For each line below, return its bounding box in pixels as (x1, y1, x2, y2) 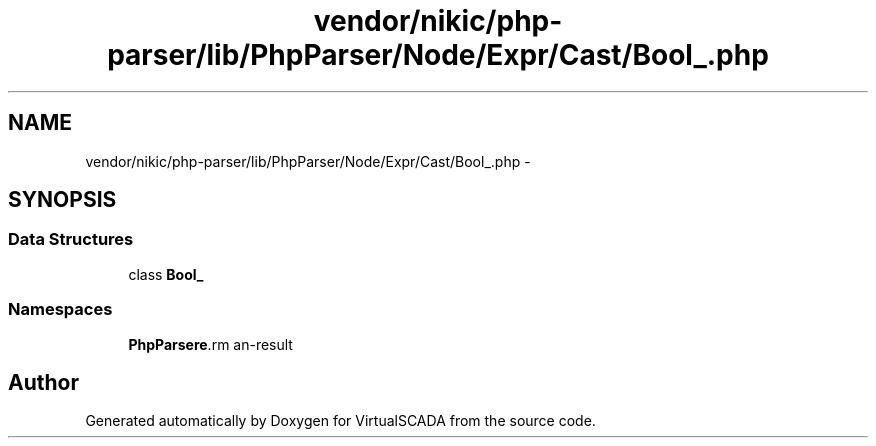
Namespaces (8, 299, 113, 320)
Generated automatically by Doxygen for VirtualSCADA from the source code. (85, 412, 596, 430)
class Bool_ (128, 265, 204, 283)
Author (8, 369, 79, 395)
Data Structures (8, 229, 134, 250)
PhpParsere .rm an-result (128, 335, 293, 353)
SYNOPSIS (8, 187, 117, 213)
